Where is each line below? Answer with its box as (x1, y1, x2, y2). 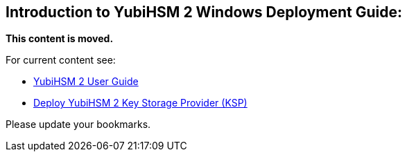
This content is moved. (6, 33, 114, 45)
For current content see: (6, 54, 116, 66)
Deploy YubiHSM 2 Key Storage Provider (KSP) (33, 97, 248, 109)
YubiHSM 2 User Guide (33, 75, 139, 88)
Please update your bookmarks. (6, 118, 151, 131)
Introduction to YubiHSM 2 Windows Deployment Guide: (6, 3, 403, 21)
